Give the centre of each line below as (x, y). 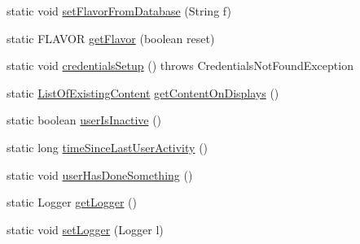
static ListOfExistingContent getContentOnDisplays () (143, 92)
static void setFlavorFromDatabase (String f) (119, 11)
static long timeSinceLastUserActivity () (108, 147)
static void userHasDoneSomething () (100, 174)
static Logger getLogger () (72, 202)
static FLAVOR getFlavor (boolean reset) (111, 38)
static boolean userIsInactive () (84, 120)
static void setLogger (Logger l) (85, 229)
